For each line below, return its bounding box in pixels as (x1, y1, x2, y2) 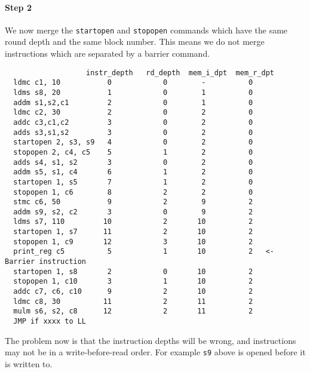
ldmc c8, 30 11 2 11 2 (13, 297, 253, 306)
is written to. (5, 357, 53, 370)
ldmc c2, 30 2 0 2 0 (13, 108, 253, 117)
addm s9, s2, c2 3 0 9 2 (13, 207, 253, 216)
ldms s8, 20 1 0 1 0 (13, 88, 253, 97)
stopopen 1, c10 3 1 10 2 (13, 277, 253, 286)
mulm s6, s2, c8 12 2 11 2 (13, 307, 253, 316)
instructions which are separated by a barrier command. (5, 47, 210, 60)
